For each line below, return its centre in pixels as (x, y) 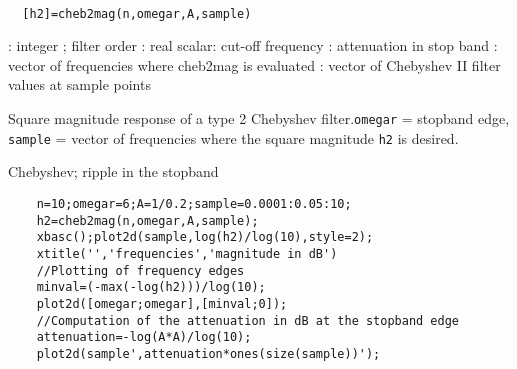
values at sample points (79, 84)
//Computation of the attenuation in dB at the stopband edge (248, 320)
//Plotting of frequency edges (140, 270)
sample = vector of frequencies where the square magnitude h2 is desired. (233, 137)
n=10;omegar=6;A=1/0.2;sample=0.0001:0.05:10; (194, 203)
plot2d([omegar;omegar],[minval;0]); (162, 303)
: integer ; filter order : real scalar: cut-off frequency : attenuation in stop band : (253, 45)
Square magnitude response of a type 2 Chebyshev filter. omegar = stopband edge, (259, 118)
